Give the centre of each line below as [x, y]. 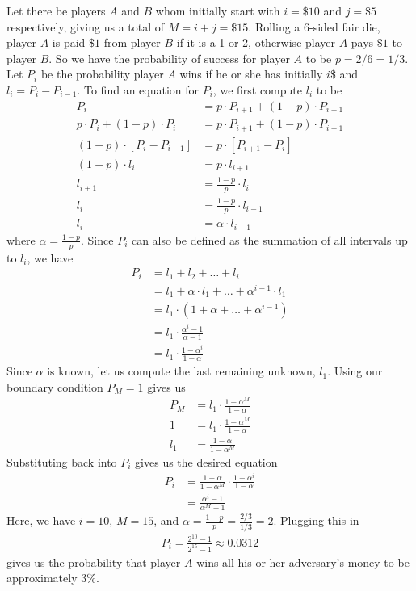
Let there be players [56, 10]
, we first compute [258, 89]
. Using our [355, 371]
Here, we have [41, 520]
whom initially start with [218, 10]
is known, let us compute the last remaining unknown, [181, 371]
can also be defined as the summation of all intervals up [269, 239]
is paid [69, 42]
